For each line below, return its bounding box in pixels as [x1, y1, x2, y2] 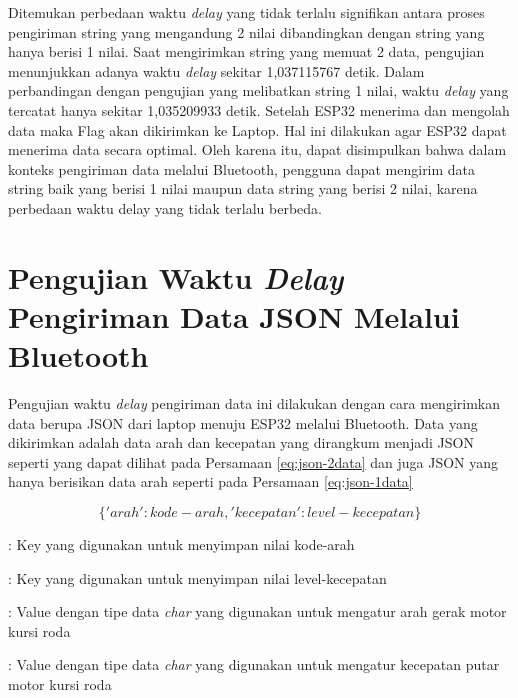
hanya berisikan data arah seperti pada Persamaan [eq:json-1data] [8, 471, 413, 492]
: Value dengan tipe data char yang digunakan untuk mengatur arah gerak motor [8, 601, 507, 622]
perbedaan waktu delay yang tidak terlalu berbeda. [8, 197, 323, 218]
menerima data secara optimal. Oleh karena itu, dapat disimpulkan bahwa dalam [8, 139, 507, 160]
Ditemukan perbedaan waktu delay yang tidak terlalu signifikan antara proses [8, 2, 485, 22]
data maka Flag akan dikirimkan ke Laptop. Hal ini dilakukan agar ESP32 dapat [8, 119, 507, 140]
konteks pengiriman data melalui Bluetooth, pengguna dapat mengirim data [8, 158, 476, 179]
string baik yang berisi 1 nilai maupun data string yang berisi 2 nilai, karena [8, 178, 478, 199]
